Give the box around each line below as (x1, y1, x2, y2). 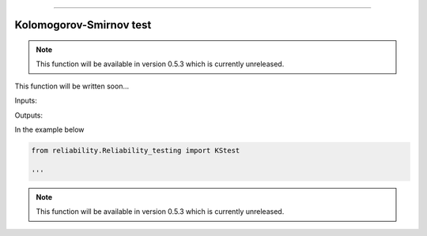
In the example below (14, 125, 85, 134)
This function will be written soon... (14, 81, 130, 91)
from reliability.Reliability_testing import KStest (31, 146, 240, 155)
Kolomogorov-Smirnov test (14, 18, 152, 32)
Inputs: (14, 96, 37, 106)
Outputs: (14, 111, 43, 120)
